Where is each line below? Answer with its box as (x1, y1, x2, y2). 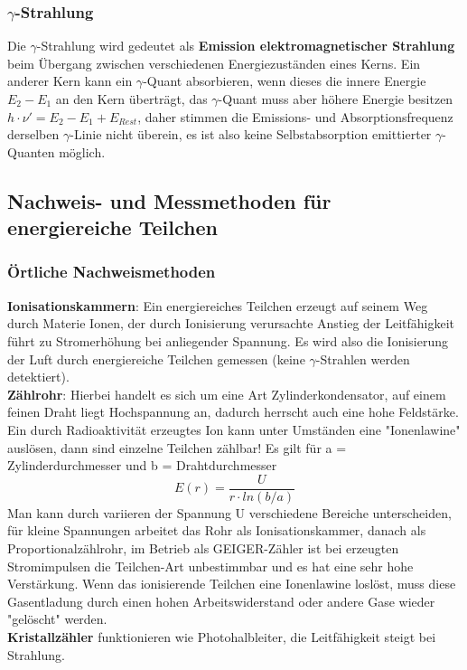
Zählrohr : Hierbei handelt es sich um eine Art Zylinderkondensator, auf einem (7, 384, 446, 403)
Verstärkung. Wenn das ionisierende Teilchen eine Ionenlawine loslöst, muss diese (7, 574, 456, 593)
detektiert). (7, 367, 70, 386)
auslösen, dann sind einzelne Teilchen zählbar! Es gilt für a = (7, 438, 347, 457)
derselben (7, 125, 60, 144)
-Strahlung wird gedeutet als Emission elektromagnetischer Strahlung (36, 36, 455, 55)
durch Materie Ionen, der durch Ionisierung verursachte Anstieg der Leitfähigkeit (7, 314, 455, 333)
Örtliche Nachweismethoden (7, 260, 216, 283)
